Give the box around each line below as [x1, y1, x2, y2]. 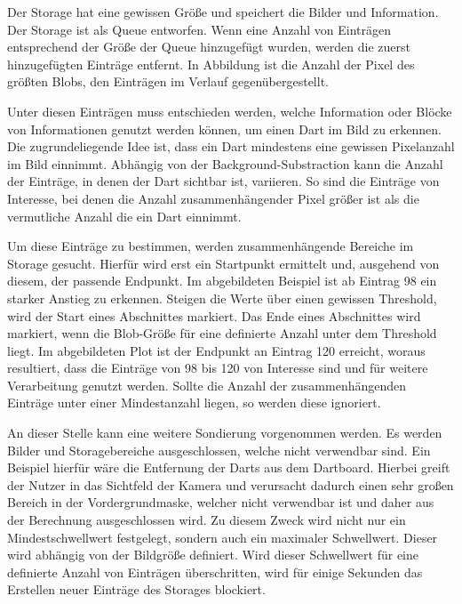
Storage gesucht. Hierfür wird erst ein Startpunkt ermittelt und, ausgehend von [7, 254, 440, 272]
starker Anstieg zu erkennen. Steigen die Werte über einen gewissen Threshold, [7, 288, 437, 307]
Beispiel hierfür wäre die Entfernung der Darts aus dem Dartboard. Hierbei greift [7, 458, 450, 477]
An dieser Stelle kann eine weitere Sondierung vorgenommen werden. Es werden [7, 423, 442, 442]
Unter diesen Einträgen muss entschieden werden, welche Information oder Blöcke [7, 101, 452, 120]
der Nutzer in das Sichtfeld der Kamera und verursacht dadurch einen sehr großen [7, 475, 454, 494]
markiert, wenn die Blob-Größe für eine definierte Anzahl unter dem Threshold [7, 324, 437, 342]
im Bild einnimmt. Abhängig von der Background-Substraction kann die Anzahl [7, 154, 443, 173]
